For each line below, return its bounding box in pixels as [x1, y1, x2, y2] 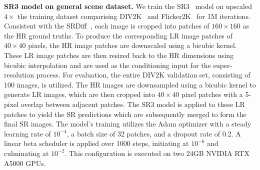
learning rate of [4, 128, 51, 138]
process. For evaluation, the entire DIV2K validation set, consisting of [36, 69, 250, 80]
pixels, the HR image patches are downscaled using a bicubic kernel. [28, 40, 237, 50]
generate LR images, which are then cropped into [4, 89, 155, 99]
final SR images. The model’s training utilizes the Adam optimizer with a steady [4, 118, 251, 129]
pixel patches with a [181, 89, 243, 99]
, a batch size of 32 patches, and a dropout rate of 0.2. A [66, 128, 241, 138]
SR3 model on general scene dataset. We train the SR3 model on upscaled [4, 1, 252, 11]
